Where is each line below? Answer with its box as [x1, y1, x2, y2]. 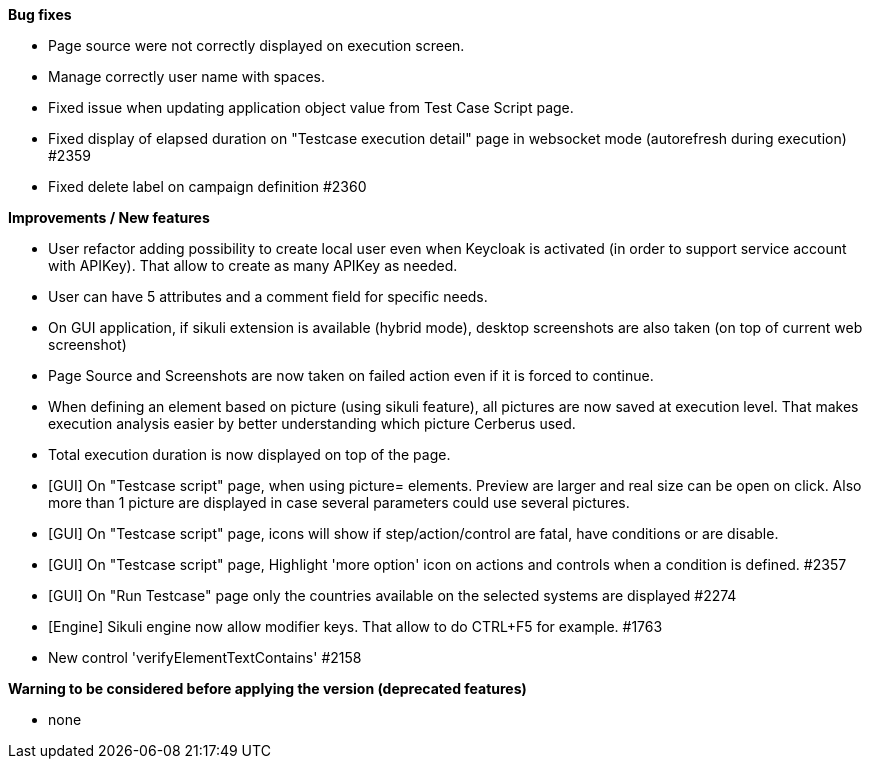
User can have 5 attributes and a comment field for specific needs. [48, 288, 488, 305]
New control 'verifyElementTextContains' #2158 [48, 649, 362, 666]
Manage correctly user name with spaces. [48, 68, 325, 85]
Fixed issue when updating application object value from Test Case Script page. [48, 99, 574, 116]
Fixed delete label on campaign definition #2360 [48, 178, 367, 195]
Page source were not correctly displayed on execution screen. [48, 37, 465, 54]
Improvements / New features [8, 209, 210, 226]
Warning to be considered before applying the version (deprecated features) [8, 680, 527, 697]
